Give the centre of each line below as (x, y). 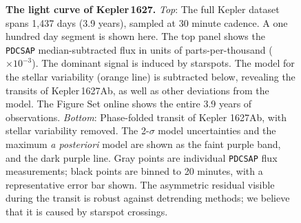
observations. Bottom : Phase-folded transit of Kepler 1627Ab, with (146, 117)
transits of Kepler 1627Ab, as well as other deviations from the (137, 90)
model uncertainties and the (217, 130)
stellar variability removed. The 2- (77, 130)
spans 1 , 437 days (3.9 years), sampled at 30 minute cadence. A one (147, 22)
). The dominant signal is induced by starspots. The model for (163, 63)
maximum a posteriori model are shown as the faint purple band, (143, 144)
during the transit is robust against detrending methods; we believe (148, 198)
